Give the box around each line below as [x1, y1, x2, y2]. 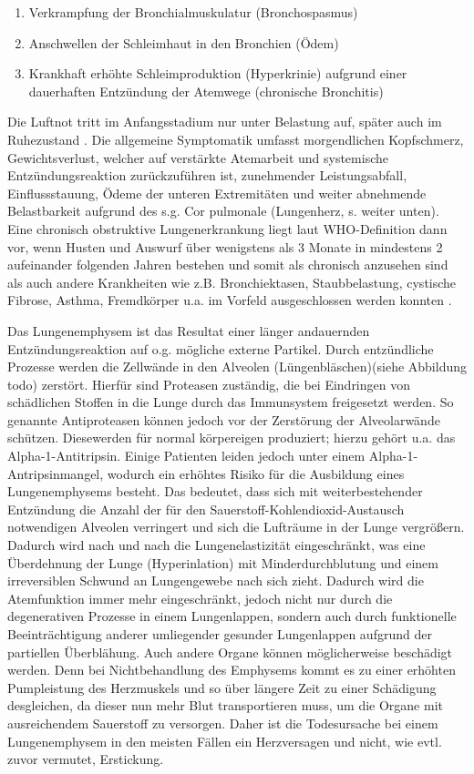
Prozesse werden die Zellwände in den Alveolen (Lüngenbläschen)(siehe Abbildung [7, 357, 467, 376]
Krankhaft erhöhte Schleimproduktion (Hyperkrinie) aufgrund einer [28, 64, 407, 83]
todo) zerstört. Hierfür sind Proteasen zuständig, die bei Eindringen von [7, 374, 410, 393]
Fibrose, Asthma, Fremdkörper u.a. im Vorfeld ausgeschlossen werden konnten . [7, 290, 452, 310]
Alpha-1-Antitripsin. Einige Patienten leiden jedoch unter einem [7, 446, 366, 465]
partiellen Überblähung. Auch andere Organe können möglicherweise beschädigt [7, 642, 453, 661]
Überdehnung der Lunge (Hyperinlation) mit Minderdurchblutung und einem [7, 553, 439, 572]
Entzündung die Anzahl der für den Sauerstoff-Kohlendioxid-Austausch [7, 499, 405, 518]
